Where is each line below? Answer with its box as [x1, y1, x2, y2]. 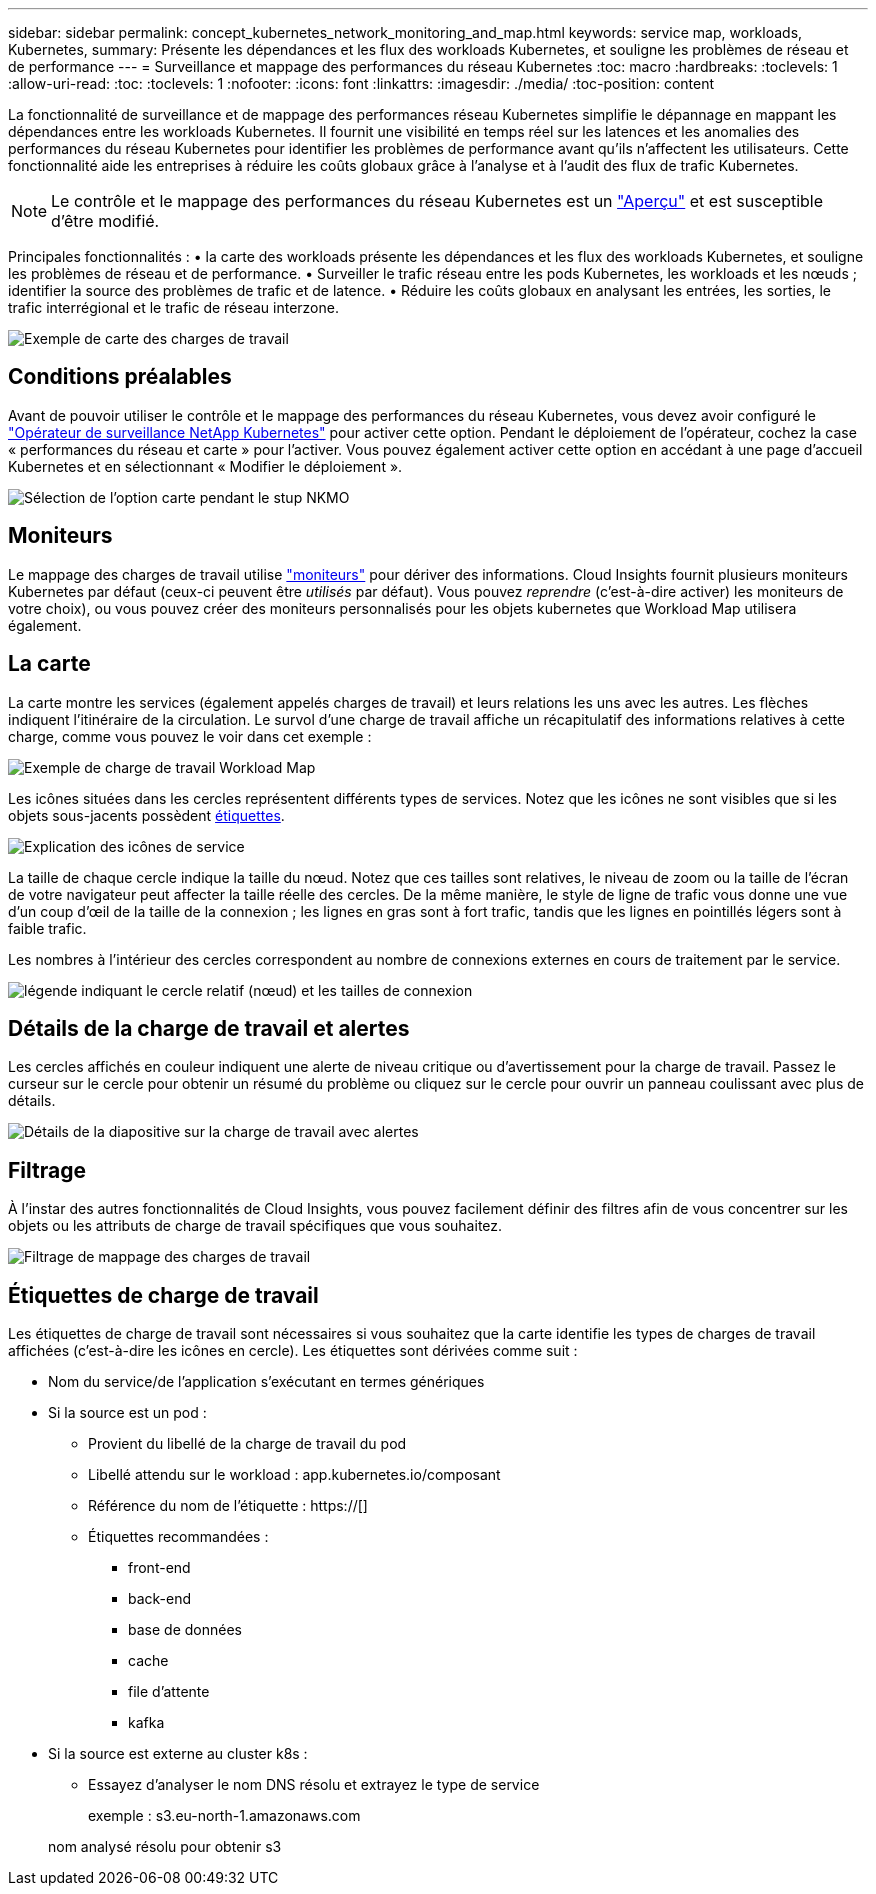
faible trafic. [8, 919, 87, 937]
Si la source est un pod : [48, 1404, 207, 1422]
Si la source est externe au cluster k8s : [48, 1745, 308, 1763]
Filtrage [8, 1157, 86, 1183]
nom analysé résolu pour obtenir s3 [48, 1838, 282, 1856]
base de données [128, 1621, 242, 1639]
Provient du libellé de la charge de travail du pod [88, 1435, 407, 1453]
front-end [128, 1559, 191, 1577]
